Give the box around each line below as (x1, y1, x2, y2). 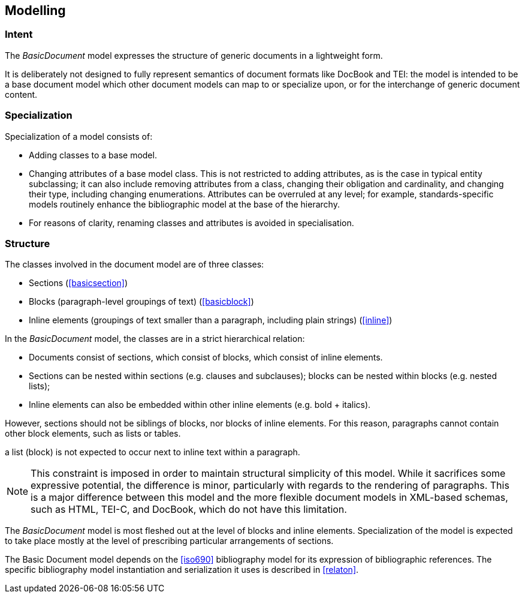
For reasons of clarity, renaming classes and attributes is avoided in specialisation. (29, 217, 354, 228)
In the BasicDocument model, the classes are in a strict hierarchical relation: (5, 333, 305, 344)
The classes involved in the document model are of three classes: (5, 259, 264, 270)
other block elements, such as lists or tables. (5, 428, 181, 439)
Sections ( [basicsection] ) (29, 278, 128, 289)
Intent (5, 28, 33, 41)
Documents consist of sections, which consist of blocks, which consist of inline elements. (29, 352, 383, 363)
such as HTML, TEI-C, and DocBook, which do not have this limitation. (31, 503, 347, 516)
